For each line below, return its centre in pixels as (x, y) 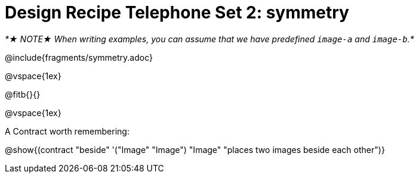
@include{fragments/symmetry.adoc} (79, 57)
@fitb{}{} (23, 94)
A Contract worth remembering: (67, 131)
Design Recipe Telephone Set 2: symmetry (177, 13)
